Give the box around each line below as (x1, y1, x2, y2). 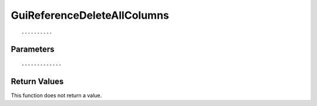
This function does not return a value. (11, 91, 102, 99)
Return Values (11, 76, 64, 86)
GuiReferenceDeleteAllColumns (11, 9, 170, 22)
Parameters (11, 45, 55, 54)
